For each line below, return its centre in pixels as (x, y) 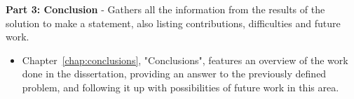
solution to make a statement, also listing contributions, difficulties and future (173, 23)
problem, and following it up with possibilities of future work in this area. (181, 87)
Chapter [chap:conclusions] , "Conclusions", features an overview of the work (185, 60)
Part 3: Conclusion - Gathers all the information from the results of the (165, 9)
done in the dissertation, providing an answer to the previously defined (174, 74)
